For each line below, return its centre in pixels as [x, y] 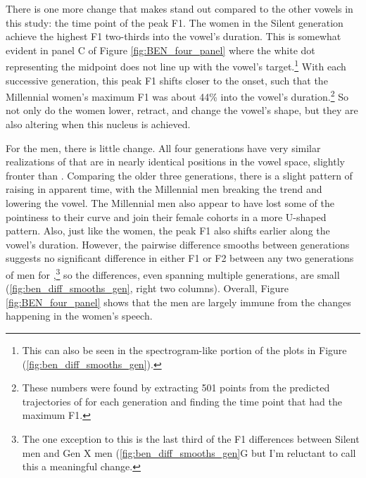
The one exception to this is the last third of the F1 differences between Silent [191, 439]
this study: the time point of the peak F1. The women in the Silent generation [175, 22]
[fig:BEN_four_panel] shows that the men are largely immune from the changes [178, 302]
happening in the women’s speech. [79, 316]
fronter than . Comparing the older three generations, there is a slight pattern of [179, 175]
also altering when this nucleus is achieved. [98, 124]
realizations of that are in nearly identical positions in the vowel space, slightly [175, 162]
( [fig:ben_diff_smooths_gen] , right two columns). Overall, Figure [147, 288]
